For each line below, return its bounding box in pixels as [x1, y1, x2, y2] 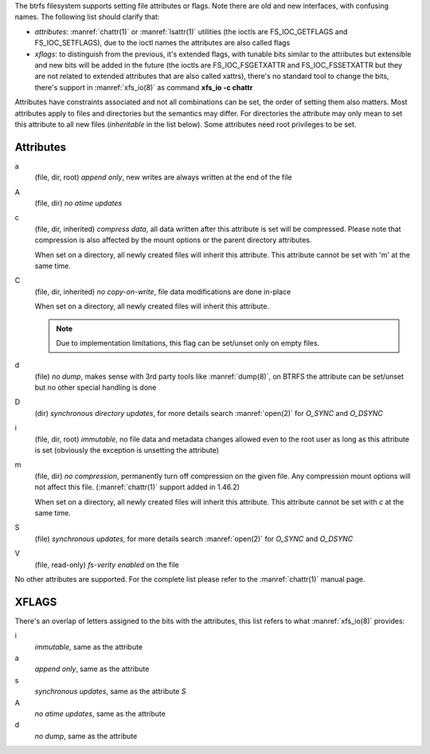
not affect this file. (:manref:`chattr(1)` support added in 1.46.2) [34, 482, 240, 492]
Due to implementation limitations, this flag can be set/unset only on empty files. [56, 338, 320, 348]
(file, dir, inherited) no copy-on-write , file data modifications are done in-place [34, 287, 291, 296]
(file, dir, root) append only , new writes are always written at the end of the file [34, 172, 292, 183]
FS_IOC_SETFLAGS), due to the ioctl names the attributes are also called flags [34, 38, 291, 48]
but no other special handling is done [34, 383, 157, 392]
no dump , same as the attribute [34, 731, 138, 740]
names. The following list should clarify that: [14, 12, 160, 22]
